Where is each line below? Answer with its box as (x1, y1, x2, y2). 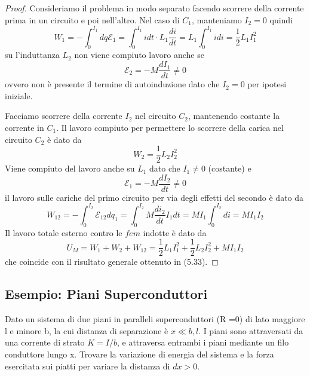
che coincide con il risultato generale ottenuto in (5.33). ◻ (5, 255, 219, 268)
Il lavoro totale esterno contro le (5, 226, 122, 239)
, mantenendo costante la (188, 109, 280, 122)
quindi (269, 13, 293, 26)
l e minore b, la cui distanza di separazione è (5, 324, 168, 337)
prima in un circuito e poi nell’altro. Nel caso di (5, 13, 180, 26)
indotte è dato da (143, 226, 207, 239)
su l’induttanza (5, 48, 60, 61)
